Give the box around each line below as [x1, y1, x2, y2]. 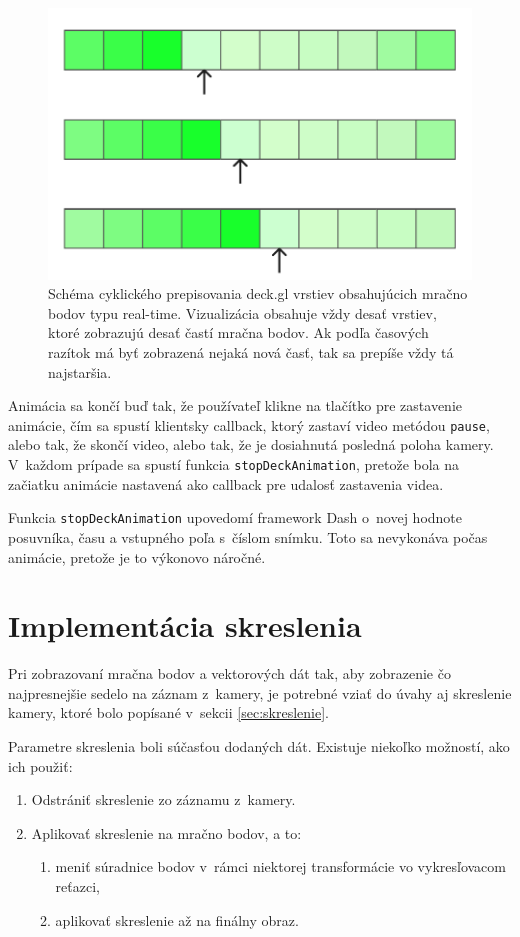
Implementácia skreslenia [8, 605, 362, 646]
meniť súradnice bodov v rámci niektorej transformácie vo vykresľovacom [55, 856, 506, 877]
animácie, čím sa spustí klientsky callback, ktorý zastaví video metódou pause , [8, 414, 490, 435]
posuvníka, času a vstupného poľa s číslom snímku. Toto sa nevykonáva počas [8, 526, 488, 547]
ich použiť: [8, 755, 73, 776]
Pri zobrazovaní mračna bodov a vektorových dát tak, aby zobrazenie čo [8, 663, 451, 684]
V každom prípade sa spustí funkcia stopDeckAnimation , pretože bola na [8, 454, 460, 475]
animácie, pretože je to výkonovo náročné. [8, 546, 266, 567]
